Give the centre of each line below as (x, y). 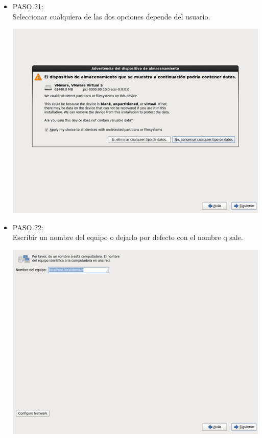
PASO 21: (28, 6)
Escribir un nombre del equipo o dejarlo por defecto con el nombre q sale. (128, 237)
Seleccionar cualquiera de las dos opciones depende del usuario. (111, 16)
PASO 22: (28, 227)
